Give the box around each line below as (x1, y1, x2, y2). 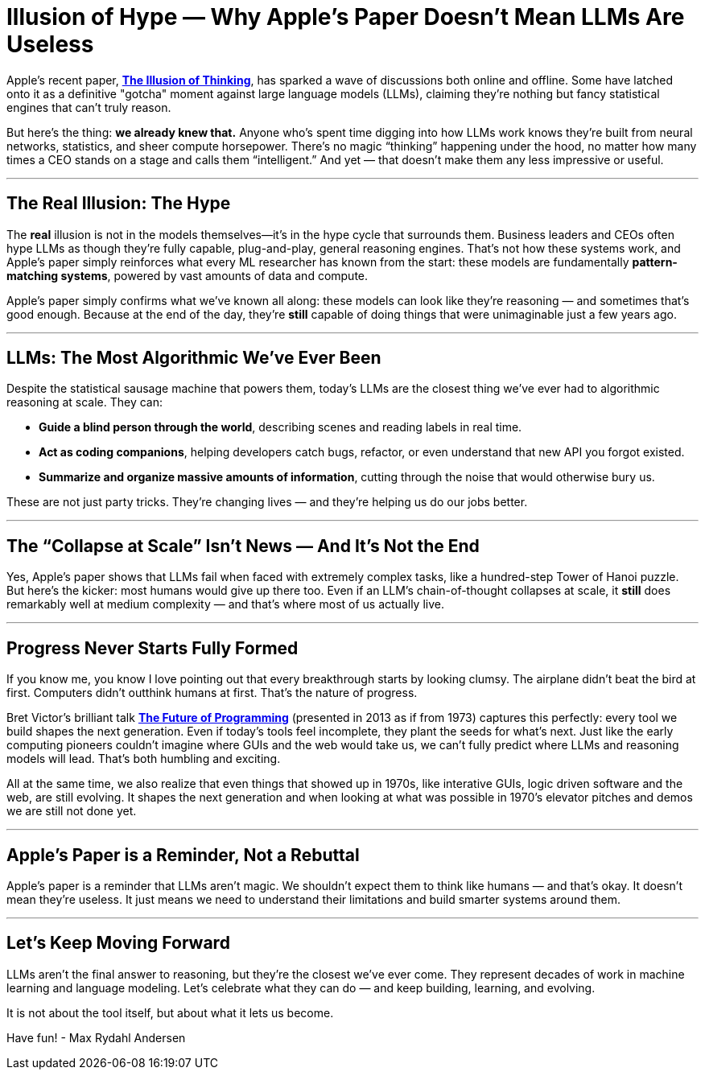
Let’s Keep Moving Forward (6, 933, 230, 954)
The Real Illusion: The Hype (6, 193, 231, 214)
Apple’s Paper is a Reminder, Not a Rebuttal (6, 844, 360, 865)
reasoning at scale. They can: (6, 395, 163, 410)
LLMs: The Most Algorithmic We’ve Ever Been (6, 348, 381, 369)
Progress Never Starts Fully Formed (6, 637, 299, 658)
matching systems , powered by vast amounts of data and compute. (6, 268, 369, 282)
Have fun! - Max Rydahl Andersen (6, 1030, 186, 1045)
